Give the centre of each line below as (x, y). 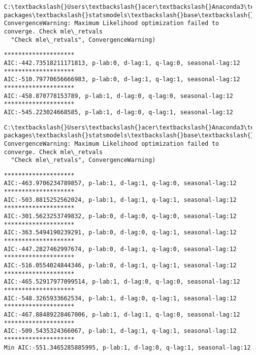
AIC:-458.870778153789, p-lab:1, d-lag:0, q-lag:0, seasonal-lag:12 (119, 96)
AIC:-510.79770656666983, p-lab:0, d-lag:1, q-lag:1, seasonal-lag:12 (122, 80)
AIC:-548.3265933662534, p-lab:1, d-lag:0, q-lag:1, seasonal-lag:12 (120, 298)
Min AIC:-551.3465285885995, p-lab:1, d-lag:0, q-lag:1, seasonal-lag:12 (128, 347)
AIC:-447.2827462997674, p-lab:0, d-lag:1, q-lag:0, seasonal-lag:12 (120, 249)
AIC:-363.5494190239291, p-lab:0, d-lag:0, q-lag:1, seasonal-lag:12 (120, 233)
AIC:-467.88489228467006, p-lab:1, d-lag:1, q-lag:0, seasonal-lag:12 (122, 314)
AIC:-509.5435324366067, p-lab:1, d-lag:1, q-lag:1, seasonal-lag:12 (120, 331)
